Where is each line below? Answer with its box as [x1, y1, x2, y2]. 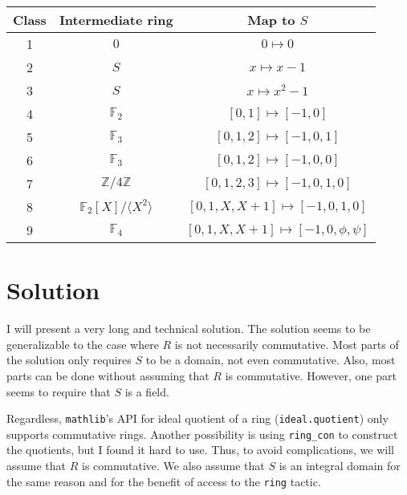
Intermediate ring [59, 10, 173, 29]
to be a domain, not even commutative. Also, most [145, 351, 396, 368]
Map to [247, 10, 295, 29]
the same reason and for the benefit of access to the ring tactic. [6, 473, 321, 489]
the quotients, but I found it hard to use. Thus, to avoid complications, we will [6, 441, 394, 458]
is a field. [124, 383, 169, 400]
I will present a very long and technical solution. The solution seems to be [6, 320, 371, 337]
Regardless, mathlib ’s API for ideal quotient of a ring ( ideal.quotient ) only [6, 410, 389, 427]
